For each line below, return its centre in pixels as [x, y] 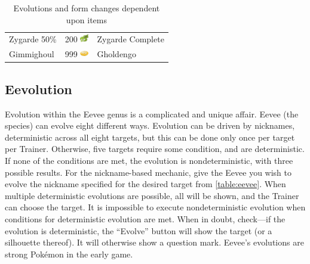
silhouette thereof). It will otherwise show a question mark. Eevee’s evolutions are [154, 242]
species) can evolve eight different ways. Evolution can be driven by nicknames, [150, 125]
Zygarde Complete [131, 39]
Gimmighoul [32, 54]
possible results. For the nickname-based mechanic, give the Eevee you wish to [148, 172]
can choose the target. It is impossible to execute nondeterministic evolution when [155, 207]
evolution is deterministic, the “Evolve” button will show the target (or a [139, 230]
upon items [86, 19]
